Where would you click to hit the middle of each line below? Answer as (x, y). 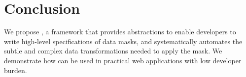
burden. (16, 70)
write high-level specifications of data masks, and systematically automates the (123, 41)
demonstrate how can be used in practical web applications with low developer (123, 60)
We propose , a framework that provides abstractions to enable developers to (120, 32)
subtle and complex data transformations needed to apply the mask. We (113, 51)
